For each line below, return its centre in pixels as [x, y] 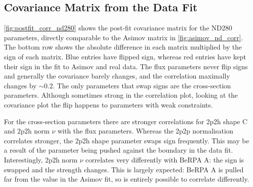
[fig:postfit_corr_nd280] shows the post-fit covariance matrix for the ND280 [118, 28]
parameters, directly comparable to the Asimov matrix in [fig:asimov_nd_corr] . [124, 37]
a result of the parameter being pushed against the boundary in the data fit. [118, 150]
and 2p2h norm [27, 131]
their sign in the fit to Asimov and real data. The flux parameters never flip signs [126, 66]
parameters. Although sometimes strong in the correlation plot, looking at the [121, 95]
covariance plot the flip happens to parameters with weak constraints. [108, 104]
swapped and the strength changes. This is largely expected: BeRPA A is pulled [124, 169]
